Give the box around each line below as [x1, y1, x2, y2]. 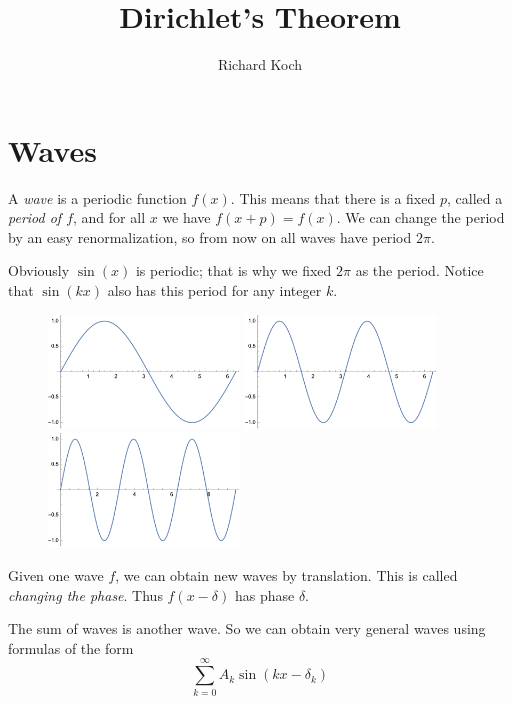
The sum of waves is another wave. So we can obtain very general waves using [8, 618, 486, 639]
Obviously [8, 260, 70, 281]
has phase [234, 584, 295, 605]
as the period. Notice [355, 260, 484, 281]
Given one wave [8, 565, 104, 586]
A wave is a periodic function [8, 187, 187, 208]
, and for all [73, 207, 146, 228]
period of [8, 207, 62, 228]
